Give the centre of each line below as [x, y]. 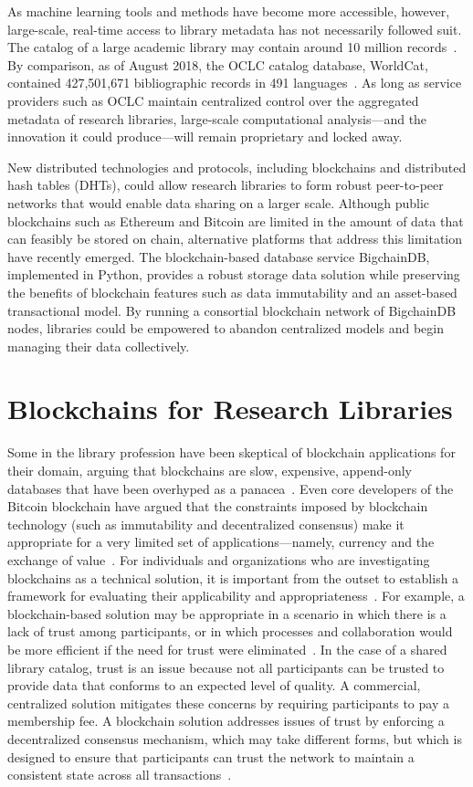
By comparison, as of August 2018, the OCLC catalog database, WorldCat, [218, 64]
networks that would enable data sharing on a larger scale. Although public [219, 202]
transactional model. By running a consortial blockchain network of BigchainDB [232, 310]
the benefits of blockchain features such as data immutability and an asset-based [232, 292]
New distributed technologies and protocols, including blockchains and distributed [237, 167]
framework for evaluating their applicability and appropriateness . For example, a [236, 596]
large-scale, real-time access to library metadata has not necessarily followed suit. [235, 29]
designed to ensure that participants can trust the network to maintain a [211, 756]
